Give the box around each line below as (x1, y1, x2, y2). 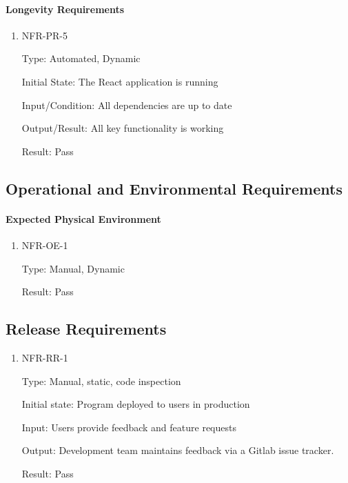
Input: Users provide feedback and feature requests (21, 420, 236, 434)
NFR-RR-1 (21, 350, 68, 364)
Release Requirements (6, 318, 167, 339)
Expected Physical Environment (6, 211, 161, 226)
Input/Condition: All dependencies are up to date (21, 97, 232, 112)
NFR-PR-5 (21, 28, 68, 42)
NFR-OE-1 (21, 237, 68, 252)
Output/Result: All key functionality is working (21, 121, 224, 135)
